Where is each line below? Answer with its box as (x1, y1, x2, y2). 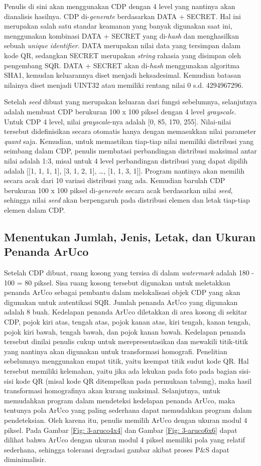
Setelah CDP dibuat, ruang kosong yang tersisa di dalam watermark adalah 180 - (4, 267, 254, 278)
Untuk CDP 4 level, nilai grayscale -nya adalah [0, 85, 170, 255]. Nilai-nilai (4, 116, 231, 126)
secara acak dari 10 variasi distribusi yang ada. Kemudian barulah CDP (4, 175, 225, 186)
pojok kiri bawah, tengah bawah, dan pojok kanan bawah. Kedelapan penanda (4, 326, 246, 337)
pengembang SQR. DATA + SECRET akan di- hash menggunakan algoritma (4, 60, 240, 70)
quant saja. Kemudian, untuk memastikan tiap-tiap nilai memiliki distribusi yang (4, 135, 254, 146)
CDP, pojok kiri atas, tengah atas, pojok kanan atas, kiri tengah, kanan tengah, (4, 317, 250, 327)
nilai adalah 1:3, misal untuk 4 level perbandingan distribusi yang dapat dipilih (4, 155, 248, 166)
